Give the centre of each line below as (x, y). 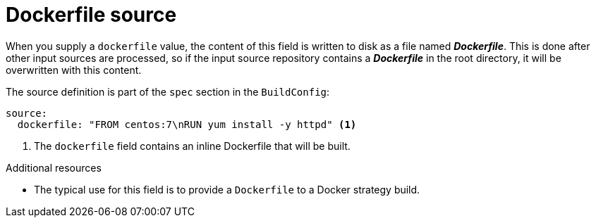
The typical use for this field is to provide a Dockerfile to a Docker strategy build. (227, 189)
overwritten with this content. (74, 70)
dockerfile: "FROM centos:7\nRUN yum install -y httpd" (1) (187, 124)
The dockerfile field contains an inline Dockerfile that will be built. (192, 146)
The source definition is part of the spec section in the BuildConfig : (168, 91)
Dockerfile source (91, 15)
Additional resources (54, 167)
